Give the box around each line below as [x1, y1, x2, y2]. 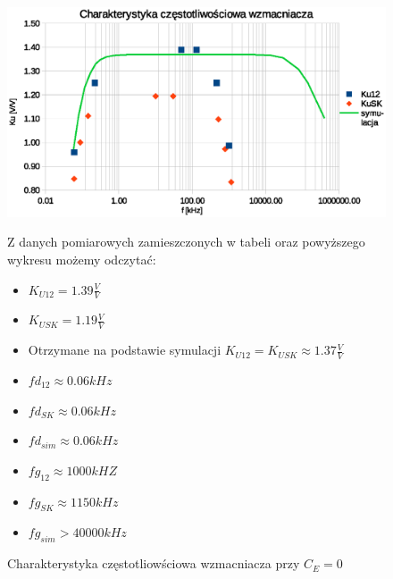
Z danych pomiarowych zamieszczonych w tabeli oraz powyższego [7, 232, 365, 251]
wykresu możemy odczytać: [7, 249, 156, 268]
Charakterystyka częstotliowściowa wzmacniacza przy [7, 554, 300, 573]
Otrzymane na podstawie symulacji [28, 340, 222, 359]
